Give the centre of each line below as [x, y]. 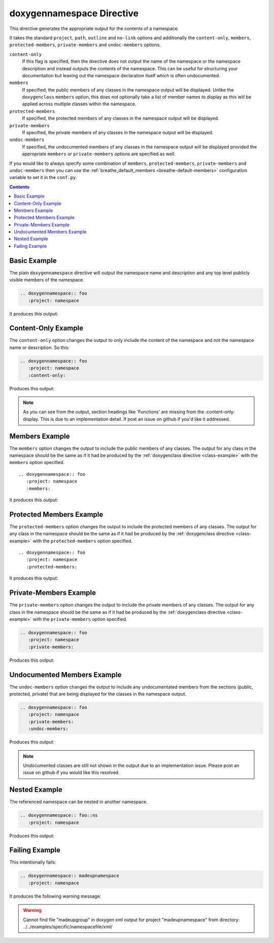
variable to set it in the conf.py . [43, 178]
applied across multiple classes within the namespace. [79, 104]
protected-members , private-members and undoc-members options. [85, 45]
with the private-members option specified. [80, 619]
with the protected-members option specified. [83, 541]
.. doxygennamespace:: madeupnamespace [70, 876]
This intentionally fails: [33, 862]
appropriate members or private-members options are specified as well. [99, 154]
